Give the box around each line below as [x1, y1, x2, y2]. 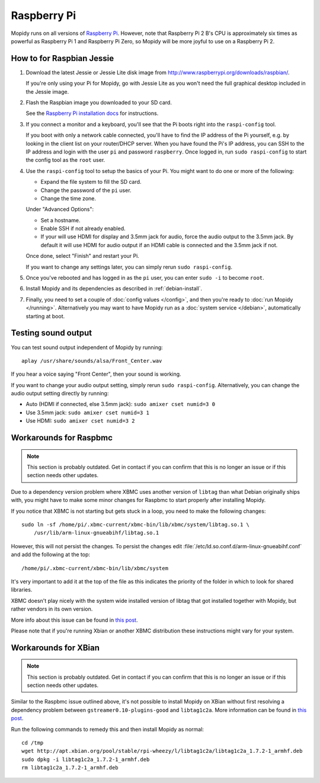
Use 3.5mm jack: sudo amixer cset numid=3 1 [25, 409, 149, 416]
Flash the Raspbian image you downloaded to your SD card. [25, 99, 172, 106]
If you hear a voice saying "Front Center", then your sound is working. [11, 370, 181, 378]
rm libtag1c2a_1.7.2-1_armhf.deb [21, 765, 119, 771]
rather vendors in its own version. [11, 605, 93, 613]
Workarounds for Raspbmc [11, 433, 113, 443]
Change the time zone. [40, 194, 97, 202]
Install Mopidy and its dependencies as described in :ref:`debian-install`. [25, 285, 203, 292]
